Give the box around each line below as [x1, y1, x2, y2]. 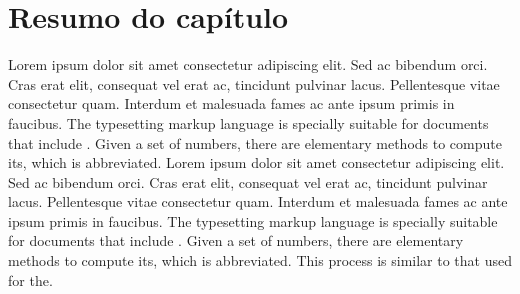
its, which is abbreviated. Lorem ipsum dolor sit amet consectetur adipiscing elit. [8, 152, 505, 173]
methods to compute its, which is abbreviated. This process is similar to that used [8, 250, 512, 271]
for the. [8, 269, 53, 290]
